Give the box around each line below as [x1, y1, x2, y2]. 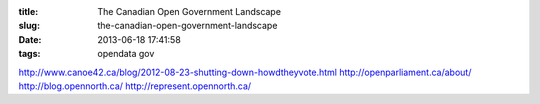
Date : [18, 33, 42, 45]
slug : [18, 20, 40, 32]
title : [18, 6, 39, 17]
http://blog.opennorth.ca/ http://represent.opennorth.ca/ [18, 80, 252, 92]
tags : [18, 48, 41, 60]
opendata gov [97, 48, 155, 60]
